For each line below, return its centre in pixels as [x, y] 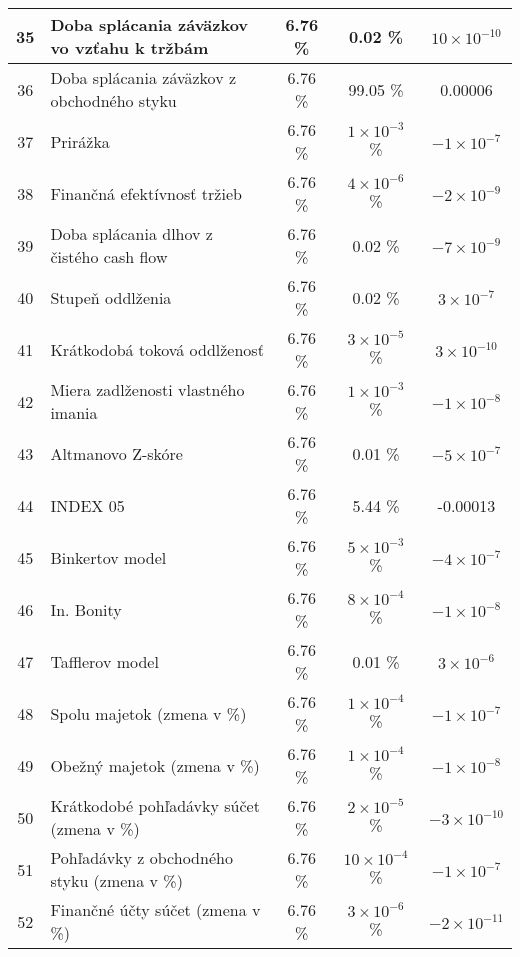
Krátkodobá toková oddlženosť [157, 349]
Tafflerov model [104, 661]
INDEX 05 [87, 505]
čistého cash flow [109, 256]
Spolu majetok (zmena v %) [148, 713]
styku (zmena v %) [116, 880]
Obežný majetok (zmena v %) [155, 765]
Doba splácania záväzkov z [143, 77]
